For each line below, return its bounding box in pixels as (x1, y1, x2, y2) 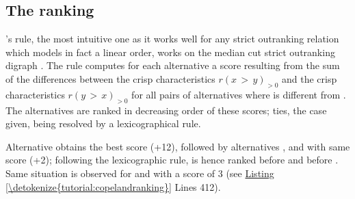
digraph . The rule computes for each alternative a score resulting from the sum (5, 58, 340, 72)
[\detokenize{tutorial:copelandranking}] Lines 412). (5, 179, 221, 194)
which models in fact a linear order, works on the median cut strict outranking (5, 44, 335, 59)
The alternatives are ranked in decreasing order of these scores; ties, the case (5, 103, 327, 117)
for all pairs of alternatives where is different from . (131, 87, 346, 101)
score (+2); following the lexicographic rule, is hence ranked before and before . (5, 152, 339, 167)
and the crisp (282, 71, 337, 85)
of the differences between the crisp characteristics (5, 71, 215, 85)
